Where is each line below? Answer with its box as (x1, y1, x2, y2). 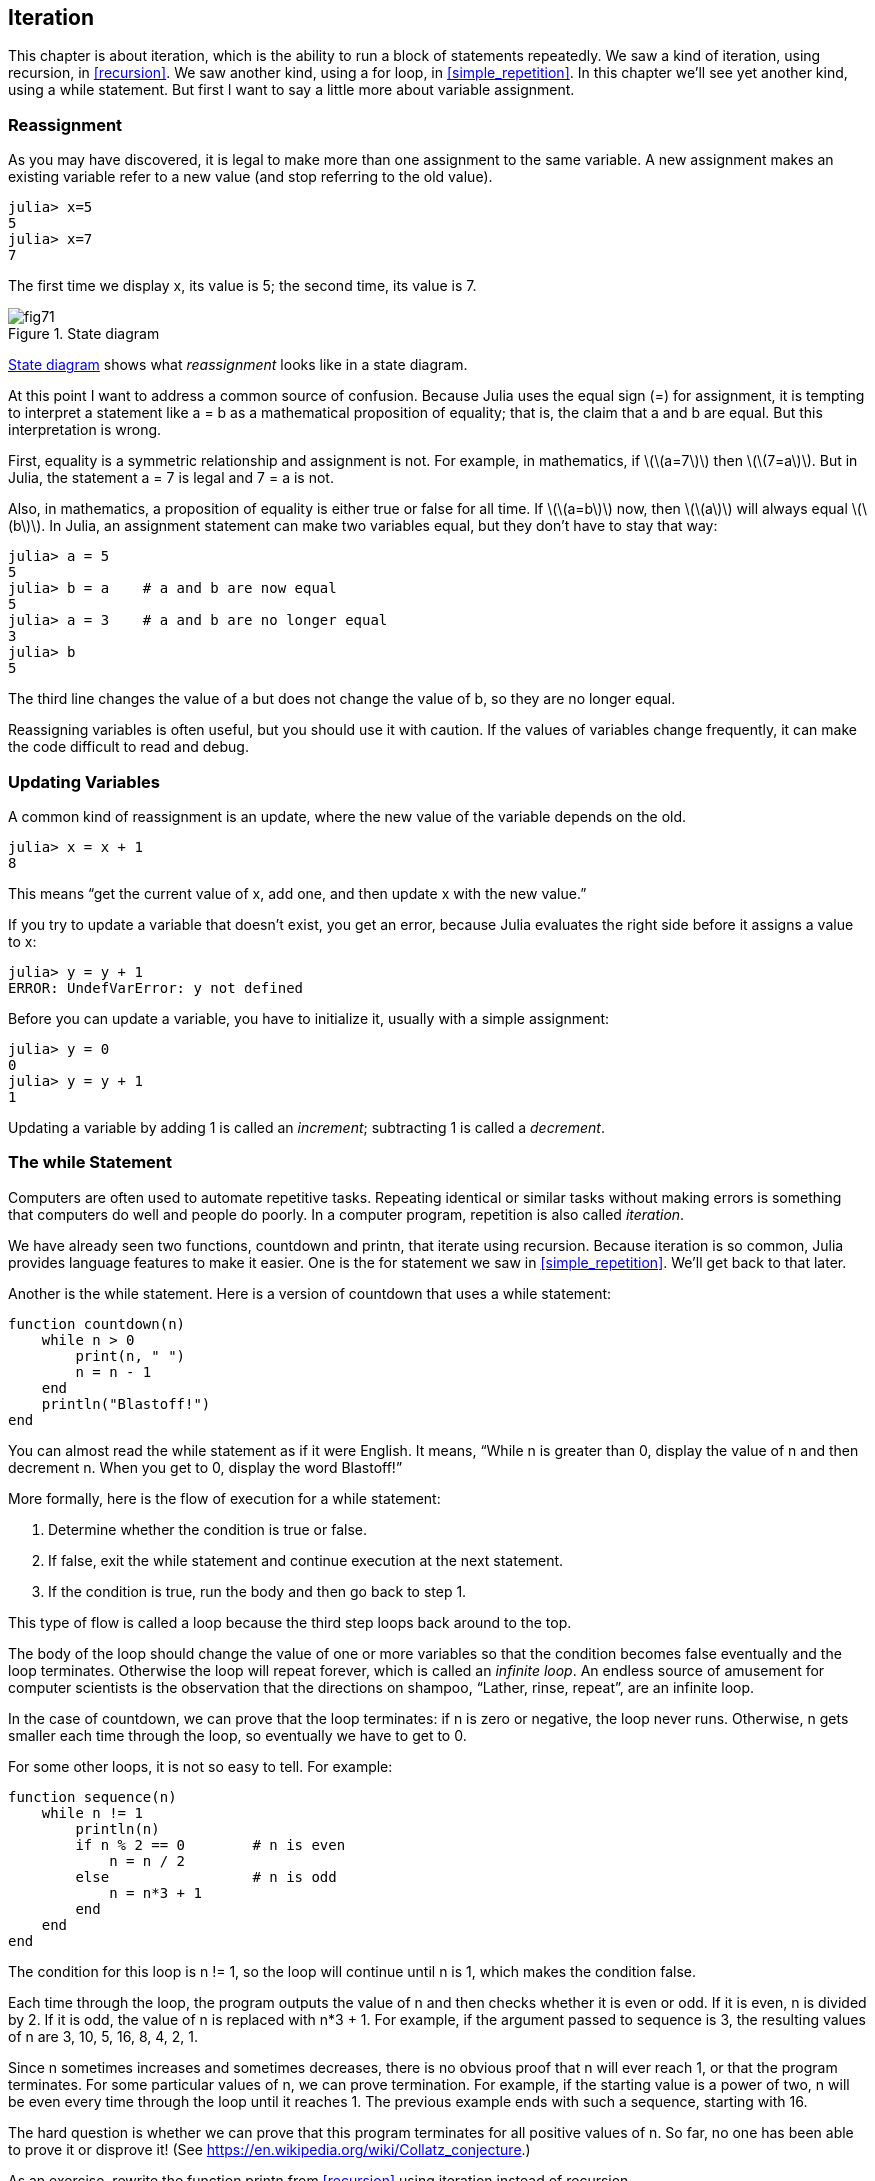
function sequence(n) (8, 1788, 177, 1805)
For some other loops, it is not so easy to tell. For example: (8, 1757, 393, 1775)
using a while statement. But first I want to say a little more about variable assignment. (8, 81, 575, 99)
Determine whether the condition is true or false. (48, 1520, 368, 1538)
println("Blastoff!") (41, 1395, 211, 1412)
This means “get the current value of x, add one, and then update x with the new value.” (8, 884, 587, 902)
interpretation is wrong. (8, 421, 162, 439)
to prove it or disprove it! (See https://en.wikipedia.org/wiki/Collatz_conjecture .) (8, 2140, 531, 2158)
